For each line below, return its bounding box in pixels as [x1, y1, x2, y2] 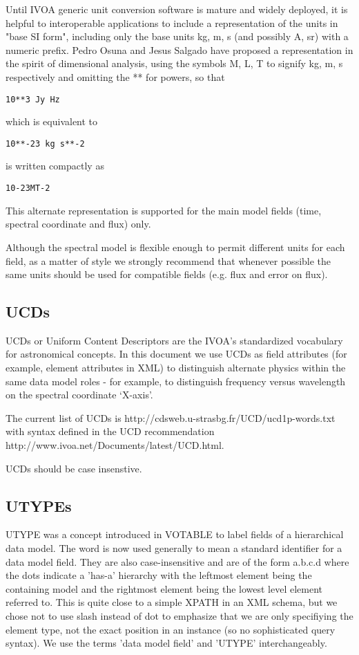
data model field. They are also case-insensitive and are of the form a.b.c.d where [6, 554, 349, 569]
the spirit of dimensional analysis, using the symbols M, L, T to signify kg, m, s [6, 56, 343, 71]
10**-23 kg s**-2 [6, 138, 85, 149]
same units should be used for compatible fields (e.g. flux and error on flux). [6, 267, 328, 282]
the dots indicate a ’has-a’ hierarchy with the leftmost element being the [6, 568, 312, 582]
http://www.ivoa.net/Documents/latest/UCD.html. [6, 438, 224, 452]
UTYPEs [6, 495, 72, 516]
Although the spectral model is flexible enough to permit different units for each [6, 239, 345, 254]
